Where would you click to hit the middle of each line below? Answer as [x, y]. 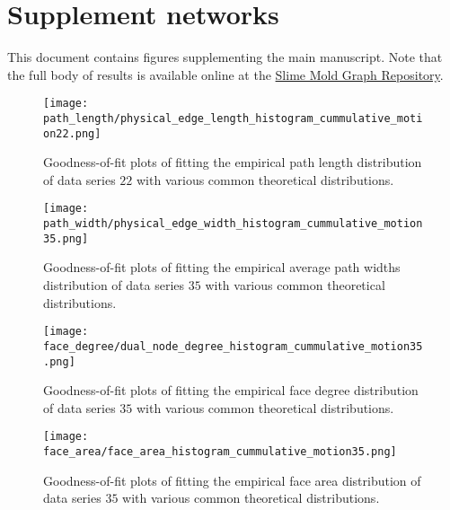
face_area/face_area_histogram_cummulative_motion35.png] [220, 452]
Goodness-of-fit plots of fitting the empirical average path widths [222, 267]
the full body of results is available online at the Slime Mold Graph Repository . [225, 74]
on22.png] [72, 133]
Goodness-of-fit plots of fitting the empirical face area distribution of [232, 480]
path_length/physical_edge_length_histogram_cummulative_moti [233, 118]
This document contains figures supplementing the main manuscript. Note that [225, 57]
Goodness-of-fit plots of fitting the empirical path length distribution [233, 162]
